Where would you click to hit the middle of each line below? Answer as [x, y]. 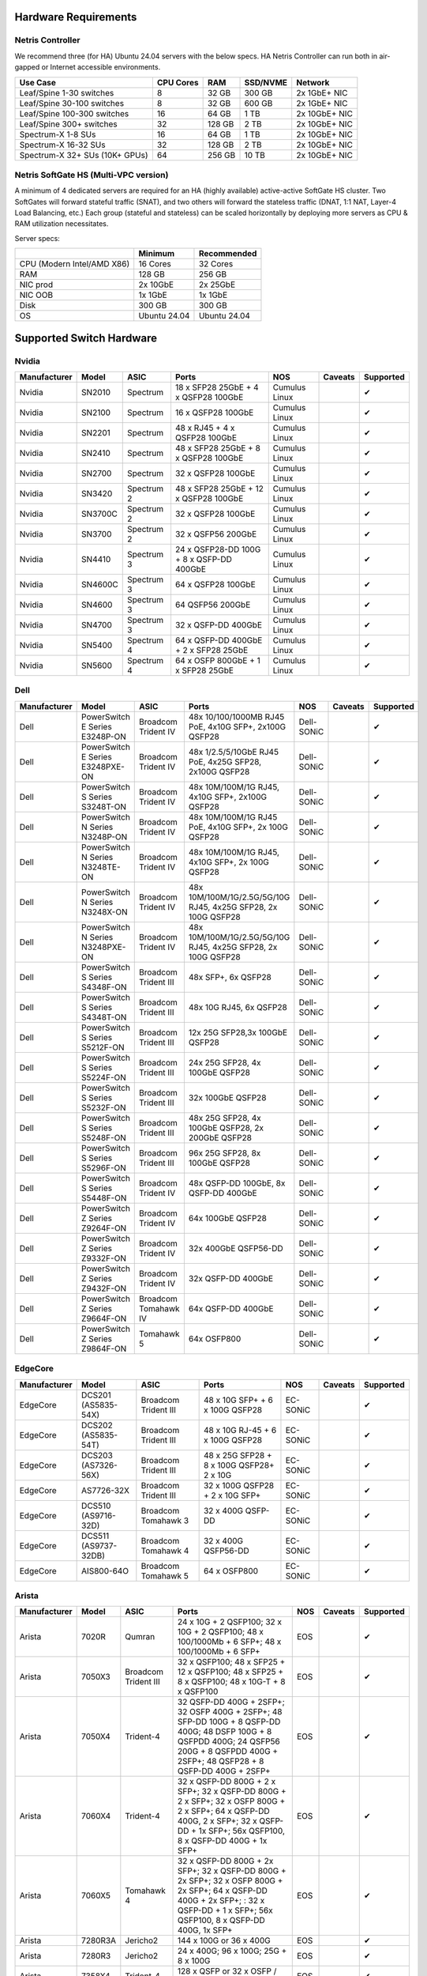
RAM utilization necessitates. [62, 224]
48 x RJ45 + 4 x [205, 428]
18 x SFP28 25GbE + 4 [217, 387]
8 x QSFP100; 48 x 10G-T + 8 [232, 1682]
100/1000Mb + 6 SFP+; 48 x [230, 1642]
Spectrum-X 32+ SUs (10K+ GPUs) [84, 155]
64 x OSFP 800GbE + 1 [217, 661]
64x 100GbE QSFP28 [228, 1218]
